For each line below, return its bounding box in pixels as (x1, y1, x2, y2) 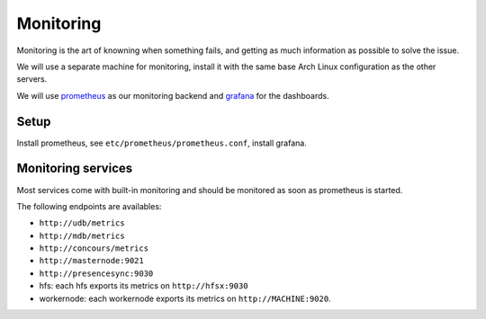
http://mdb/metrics (39, 230, 125, 241)
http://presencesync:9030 (39, 268, 154, 279)
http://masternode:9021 (39, 256, 144, 266)
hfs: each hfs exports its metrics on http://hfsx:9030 (39, 280, 248, 291)
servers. (16, 74, 48, 84)
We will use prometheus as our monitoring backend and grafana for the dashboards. (16, 90, 329, 101)
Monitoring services (16, 161, 133, 176)
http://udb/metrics (39, 218, 125, 228)
